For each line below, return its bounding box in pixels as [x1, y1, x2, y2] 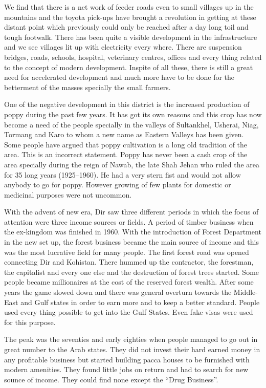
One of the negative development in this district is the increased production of [4, 99, 250, 110]
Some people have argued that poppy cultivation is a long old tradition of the [4, 139, 248, 149]
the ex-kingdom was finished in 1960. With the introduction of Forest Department [4, 226, 261, 237]
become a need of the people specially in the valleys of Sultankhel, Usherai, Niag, [4, 119, 259, 130]
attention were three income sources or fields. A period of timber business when [4, 216, 254, 227]
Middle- [233, 287, 258, 297]
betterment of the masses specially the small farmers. [4, 81, 171, 92]
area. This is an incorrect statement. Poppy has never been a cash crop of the [4, 149, 248, 160]
